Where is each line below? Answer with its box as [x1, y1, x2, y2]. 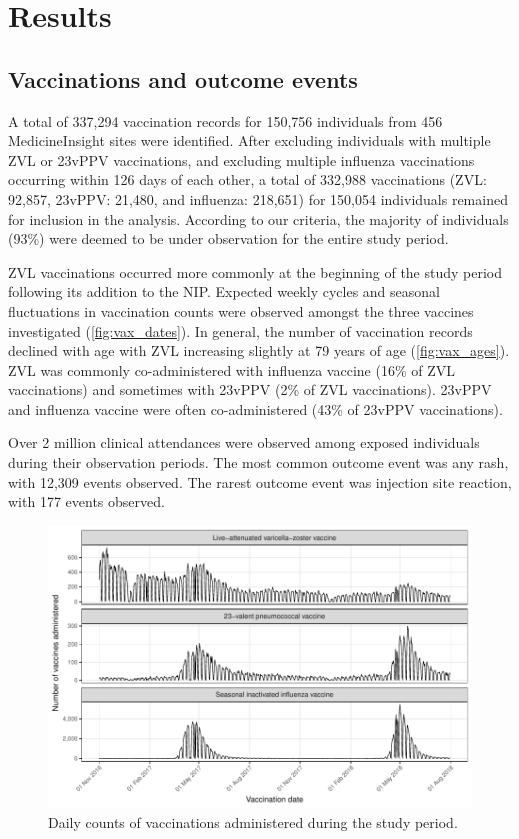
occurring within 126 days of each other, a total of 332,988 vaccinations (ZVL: [8, 169, 487, 190]
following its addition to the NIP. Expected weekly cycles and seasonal [8, 281, 440, 302]
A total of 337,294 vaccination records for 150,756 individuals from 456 [8, 110, 443, 131]
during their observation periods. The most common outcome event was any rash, [8, 452, 509, 473]
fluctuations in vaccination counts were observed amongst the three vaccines [8, 300, 474, 321]
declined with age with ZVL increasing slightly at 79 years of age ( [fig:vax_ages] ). [8, 340, 510, 361]
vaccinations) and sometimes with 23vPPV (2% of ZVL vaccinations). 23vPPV [8, 379, 492, 400]
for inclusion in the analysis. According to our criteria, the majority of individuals [8, 208, 509, 229]
